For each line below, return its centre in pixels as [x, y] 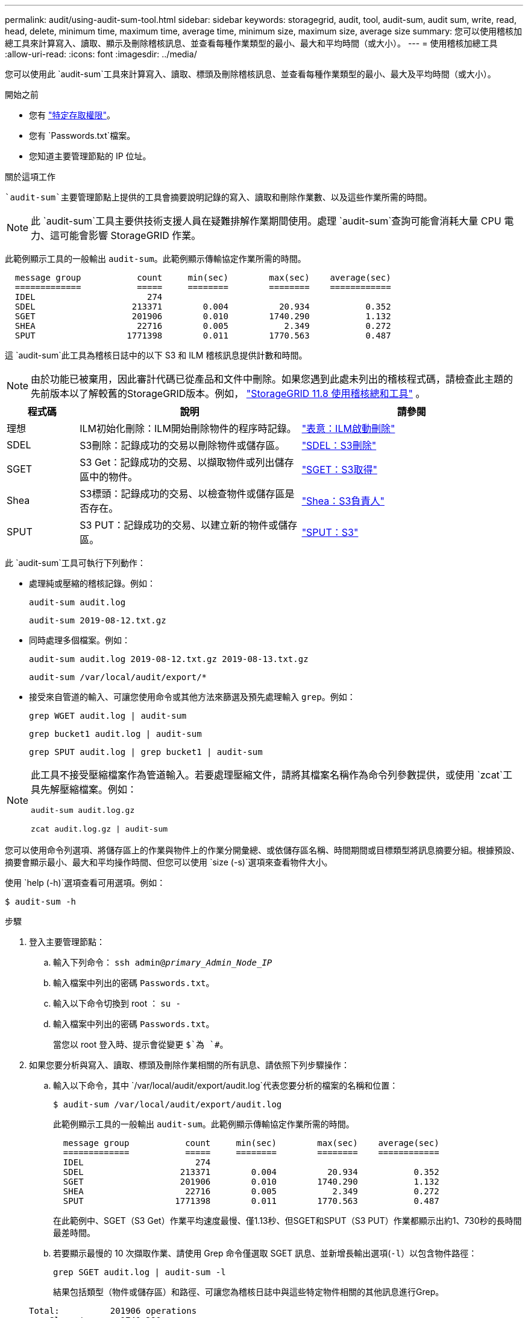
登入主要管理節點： [67, 942]
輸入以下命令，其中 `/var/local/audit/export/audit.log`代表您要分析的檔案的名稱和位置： [226, 1085]
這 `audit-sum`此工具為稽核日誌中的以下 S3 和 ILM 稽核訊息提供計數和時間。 [156, 355]
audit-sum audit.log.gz [83, 810]
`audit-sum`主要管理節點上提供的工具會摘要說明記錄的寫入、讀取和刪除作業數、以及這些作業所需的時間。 [218, 197]
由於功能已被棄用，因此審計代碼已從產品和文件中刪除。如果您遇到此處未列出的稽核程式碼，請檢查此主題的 [272, 379]
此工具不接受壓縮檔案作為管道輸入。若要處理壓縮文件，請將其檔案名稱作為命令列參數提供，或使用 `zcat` [267, 775]
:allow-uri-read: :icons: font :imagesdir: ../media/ [101, 54]
